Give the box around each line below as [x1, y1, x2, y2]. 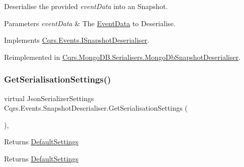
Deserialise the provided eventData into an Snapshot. [4, 1, 168, 11]
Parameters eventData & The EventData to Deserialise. [4, 18, 176, 28]
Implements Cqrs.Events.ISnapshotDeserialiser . [4, 35, 149, 45]
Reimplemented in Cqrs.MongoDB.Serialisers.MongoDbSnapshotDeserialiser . [4, 51, 241, 62]
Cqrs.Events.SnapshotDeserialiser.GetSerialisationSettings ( [4, 103, 188, 113]
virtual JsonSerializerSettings [4, 93, 94, 103]
